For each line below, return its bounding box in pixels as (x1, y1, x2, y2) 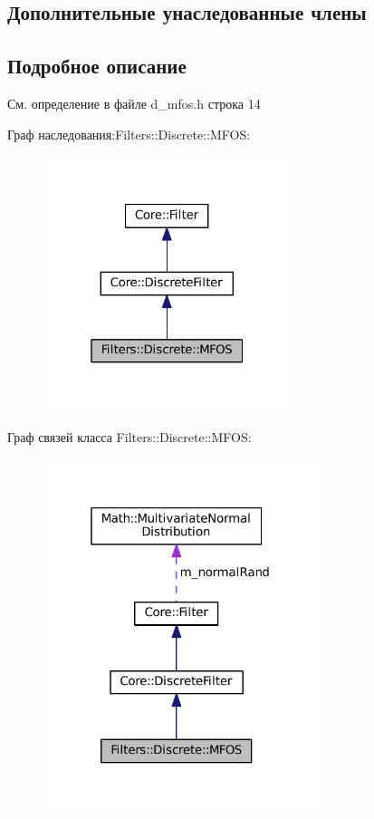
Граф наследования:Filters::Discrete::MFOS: (7, 124, 251, 143)
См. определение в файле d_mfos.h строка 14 (7, 93, 261, 112)
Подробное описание (7, 52, 187, 80)
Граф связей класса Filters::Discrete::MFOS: (7, 428, 252, 447)
